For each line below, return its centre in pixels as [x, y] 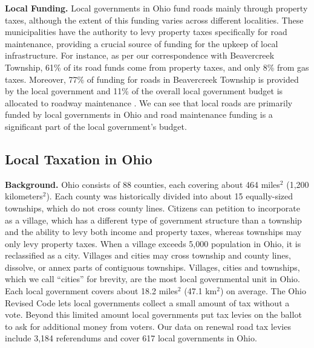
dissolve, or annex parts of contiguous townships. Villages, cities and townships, [152, 267]
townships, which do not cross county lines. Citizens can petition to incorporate [152, 208]
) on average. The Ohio [263, 291]
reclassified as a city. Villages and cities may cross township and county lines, [148, 255]
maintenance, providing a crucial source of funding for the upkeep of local [142, 43]
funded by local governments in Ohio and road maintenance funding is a [139, 114]
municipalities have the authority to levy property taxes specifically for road [146, 32]
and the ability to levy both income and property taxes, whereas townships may [153, 232]
